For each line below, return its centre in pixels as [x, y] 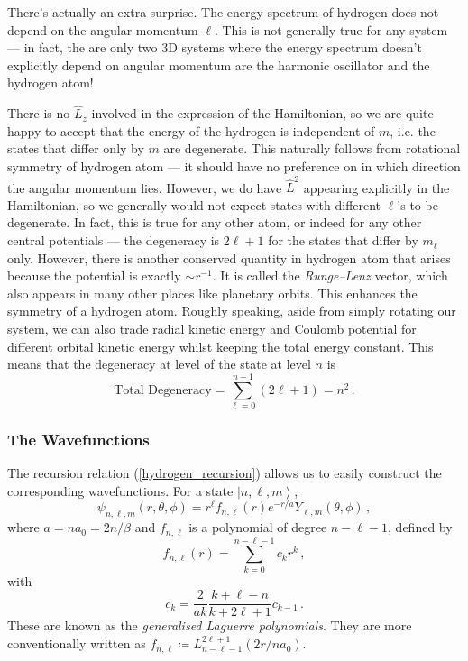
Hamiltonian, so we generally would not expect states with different [194, 204]
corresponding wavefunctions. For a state [120, 490]
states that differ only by [76, 148]
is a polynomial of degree [258, 527]
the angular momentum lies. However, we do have [145, 187]
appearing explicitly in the [376, 187]
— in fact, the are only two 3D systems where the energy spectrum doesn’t [215, 47]
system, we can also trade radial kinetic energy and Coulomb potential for [212, 329]
